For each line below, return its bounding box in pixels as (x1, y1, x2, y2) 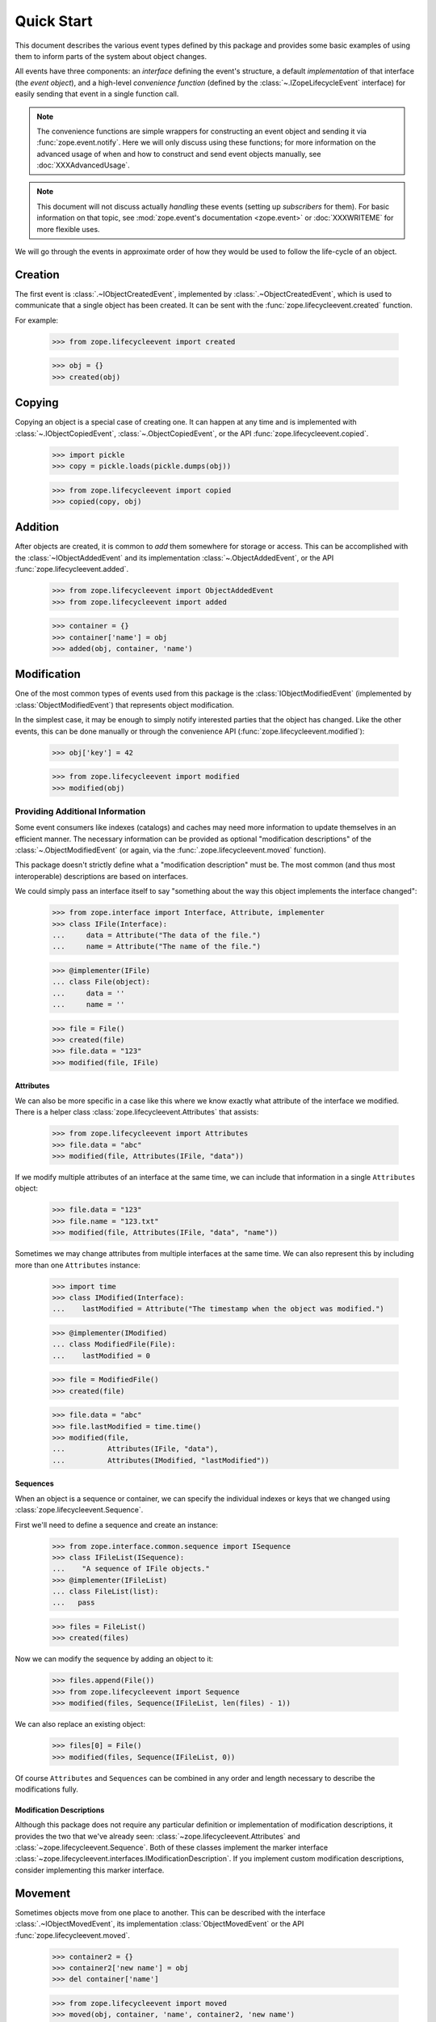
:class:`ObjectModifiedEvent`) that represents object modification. (15, 700, 234, 709)
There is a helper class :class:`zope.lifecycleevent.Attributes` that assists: (15, 1107, 259, 1117)
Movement (15, 1886, 71, 1900)
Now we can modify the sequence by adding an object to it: (15, 1654, 214, 1664)
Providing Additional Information (15, 806, 146, 817)
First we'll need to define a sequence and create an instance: (15, 1520, 218, 1529)
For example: (15, 315, 59, 325)
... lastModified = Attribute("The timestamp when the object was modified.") (52, 1305, 385, 1313)
